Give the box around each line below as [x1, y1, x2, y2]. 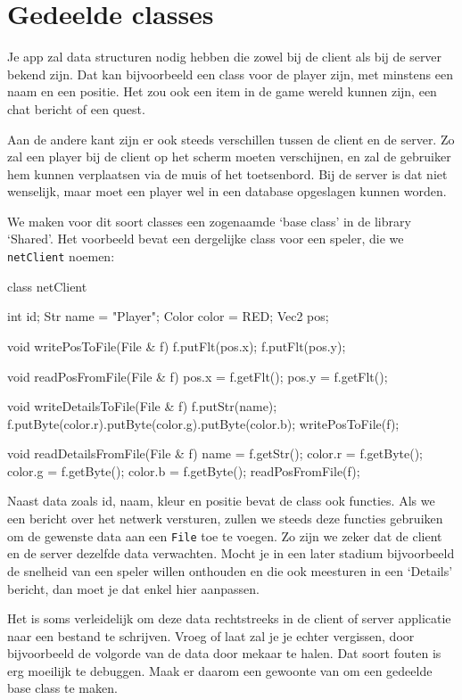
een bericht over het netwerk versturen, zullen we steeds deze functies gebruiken [7, 509, 443, 528]
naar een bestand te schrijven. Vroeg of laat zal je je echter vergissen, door [7, 626, 415, 645]
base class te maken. [7, 679, 118, 697]
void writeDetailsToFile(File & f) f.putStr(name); [7, 397, 277, 416]
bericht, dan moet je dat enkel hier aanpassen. [7, 579, 260, 597]
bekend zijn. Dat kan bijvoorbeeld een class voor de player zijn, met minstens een [7, 64, 453, 83]
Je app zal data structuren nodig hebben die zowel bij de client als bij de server [7, 47, 442, 66]
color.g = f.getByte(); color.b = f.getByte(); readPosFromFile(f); [7, 461, 360, 480]
